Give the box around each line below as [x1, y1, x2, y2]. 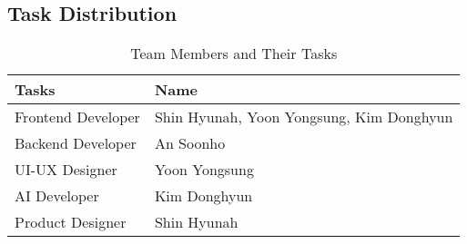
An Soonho [154, 132, 226, 154]
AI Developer [15, 185, 99, 207]
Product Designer [15, 211, 127, 233]
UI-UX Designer [15, 159, 117, 181]
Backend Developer [15, 132, 137, 154]
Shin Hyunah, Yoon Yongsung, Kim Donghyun [154, 106, 453, 128]
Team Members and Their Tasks [130, 43, 338, 64]
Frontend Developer [15, 106, 140, 128]
